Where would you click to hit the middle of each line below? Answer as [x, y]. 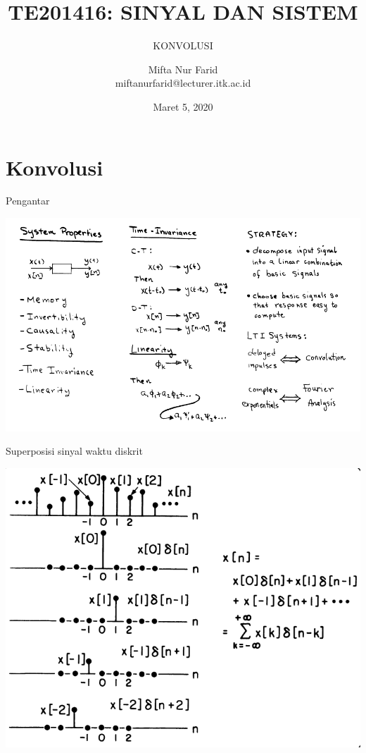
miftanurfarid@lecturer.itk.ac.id [183, 83]
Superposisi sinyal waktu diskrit [74, 451]
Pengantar [28, 201]
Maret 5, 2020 [183, 106]
